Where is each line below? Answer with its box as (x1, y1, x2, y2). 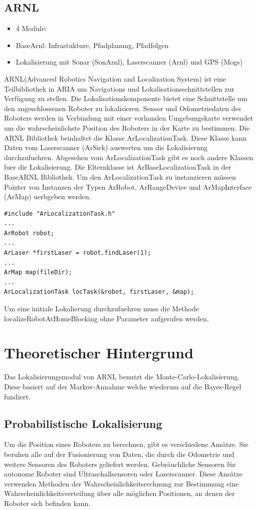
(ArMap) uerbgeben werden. (4, 191, 91, 202)
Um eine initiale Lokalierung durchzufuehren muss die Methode (4, 303, 199, 314)
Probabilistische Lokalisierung (4, 415, 162, 431)
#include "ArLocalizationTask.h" (4, 210, 115, 217)
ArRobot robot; (4, 229, 55, 237)
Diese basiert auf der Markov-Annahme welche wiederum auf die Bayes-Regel (4, 381, 241, 391)
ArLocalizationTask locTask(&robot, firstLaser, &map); (4, 288, 194, 296)
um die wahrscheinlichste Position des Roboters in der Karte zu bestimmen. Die (4, 122, 250, 133)
